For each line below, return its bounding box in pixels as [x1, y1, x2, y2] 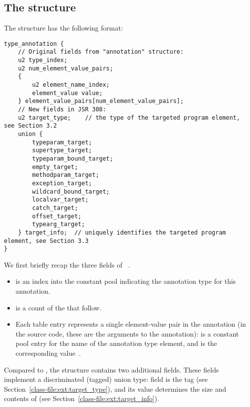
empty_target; [32, 163, 78, 170]
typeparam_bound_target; [32, 155, 113, 162]
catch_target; [32, 204, 78, 211]
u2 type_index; [18, 57, 67, 64]
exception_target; [32, 179, 92, 187]
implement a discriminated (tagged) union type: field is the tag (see [4, 374, 208, 384]
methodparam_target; [32, 171, 99, 179]
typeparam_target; [32, 138, 92, 146]
